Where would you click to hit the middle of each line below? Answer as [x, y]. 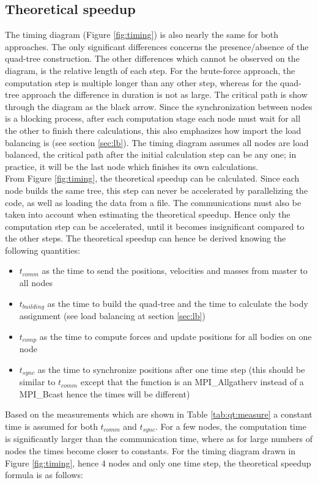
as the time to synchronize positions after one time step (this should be [171, 369]
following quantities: [43, 250]
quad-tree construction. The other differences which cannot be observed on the [152, 58]
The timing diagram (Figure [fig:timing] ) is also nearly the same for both [142, 35]
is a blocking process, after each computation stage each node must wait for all [153, 118]
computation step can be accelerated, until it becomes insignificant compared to [155, 226]
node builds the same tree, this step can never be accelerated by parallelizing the [157, 190]
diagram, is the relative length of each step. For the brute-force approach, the [150, 70]
